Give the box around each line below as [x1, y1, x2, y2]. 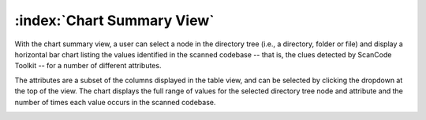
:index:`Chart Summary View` [14, 12, 215, 29]
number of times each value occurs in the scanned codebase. [14, 97, 216, 107]
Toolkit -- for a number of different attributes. [14, 61, 162, 71]
